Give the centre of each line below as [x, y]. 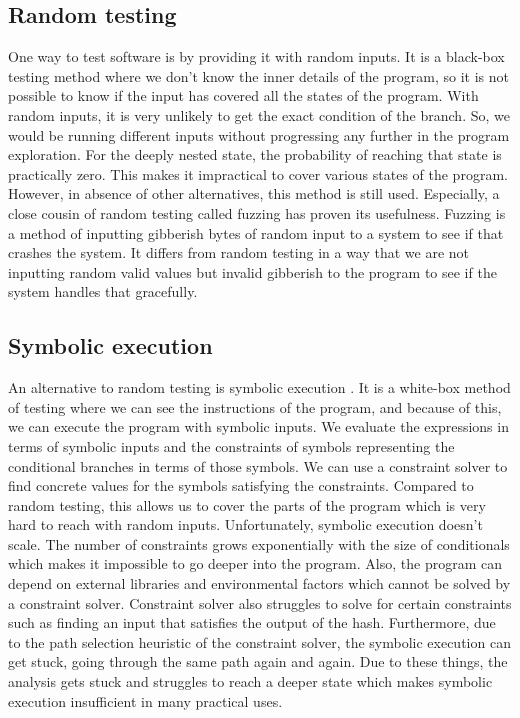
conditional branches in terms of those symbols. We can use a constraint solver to [258, 465]
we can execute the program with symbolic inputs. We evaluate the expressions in [258, 426]
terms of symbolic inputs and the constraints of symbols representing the [231, 445]
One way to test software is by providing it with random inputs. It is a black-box [256, 56]
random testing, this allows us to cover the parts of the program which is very [247, 504]
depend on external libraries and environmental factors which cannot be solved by [259, 583]
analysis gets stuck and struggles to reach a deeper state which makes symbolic [250, 681]
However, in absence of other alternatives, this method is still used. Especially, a [254, 193]
